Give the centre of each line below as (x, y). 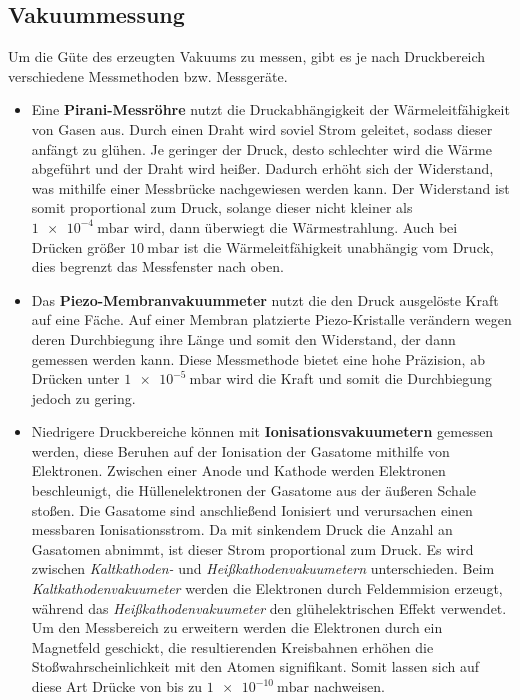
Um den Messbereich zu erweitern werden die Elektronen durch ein (237, 627)
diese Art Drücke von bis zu (117, 686)
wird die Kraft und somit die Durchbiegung (359, 378)
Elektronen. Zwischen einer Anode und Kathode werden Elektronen (238, 470)
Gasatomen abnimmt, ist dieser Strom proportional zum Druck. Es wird (252, 548)
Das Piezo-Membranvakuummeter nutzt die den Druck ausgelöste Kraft (265, 299)
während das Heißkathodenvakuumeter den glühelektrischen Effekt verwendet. (269, 607)
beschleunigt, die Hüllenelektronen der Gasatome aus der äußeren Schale (254, 490)
